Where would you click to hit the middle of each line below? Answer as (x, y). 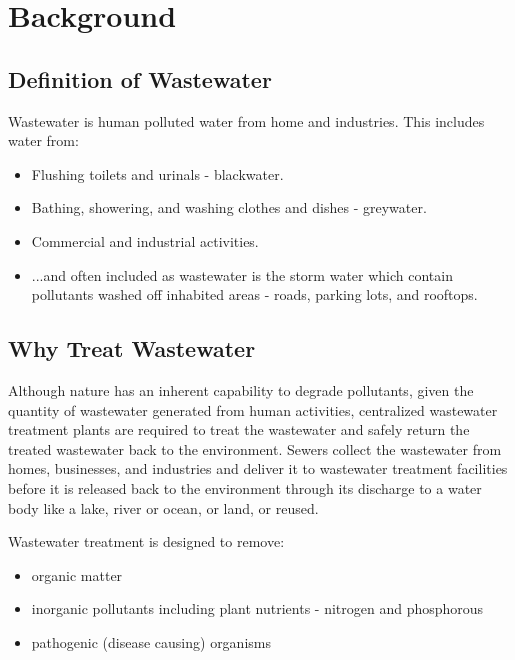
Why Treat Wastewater (132, 348)
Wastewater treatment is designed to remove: (146, 541)
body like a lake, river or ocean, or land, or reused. (163, 507)
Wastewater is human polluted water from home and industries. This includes (246, 120)
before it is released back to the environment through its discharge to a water (245, 487)
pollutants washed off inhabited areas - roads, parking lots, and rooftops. (254, 294)
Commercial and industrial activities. (145, 240)
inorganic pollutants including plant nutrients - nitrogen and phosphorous (257, 608)
